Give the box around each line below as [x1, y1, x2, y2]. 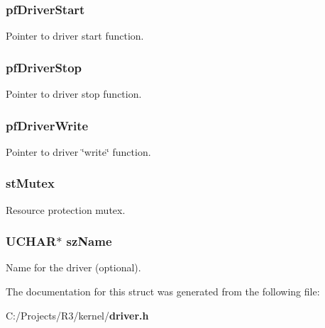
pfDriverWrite [6, 116, 89, 134]
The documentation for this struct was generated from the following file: [6, 284, 320, 299]
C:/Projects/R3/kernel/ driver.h [6, 307, 149, 322]
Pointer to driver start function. [6, 28, 144, 43]
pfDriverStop [6, 58, 82, 76]
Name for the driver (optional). [6, 260, 141, 275]
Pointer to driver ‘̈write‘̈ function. [6, 144, 151, 159]
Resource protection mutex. [6, 202, 126, 217]
